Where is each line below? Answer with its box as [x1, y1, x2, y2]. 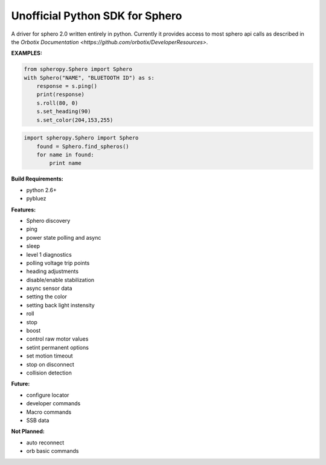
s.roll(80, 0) [36, 100, 78, 106]
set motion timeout [26, 352, 73, 359]
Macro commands [26, 408, 72, 415]
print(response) [36, 91, 85, 98]
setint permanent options [26, 344, 89, 351]
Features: [11, 206, 36, 213]
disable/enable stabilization [26, 276, 95, 283]
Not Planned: [11, 428, 45, 435]
